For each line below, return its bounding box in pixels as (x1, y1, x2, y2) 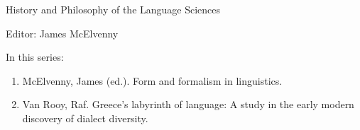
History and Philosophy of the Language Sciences (6, 2, 221, 16)
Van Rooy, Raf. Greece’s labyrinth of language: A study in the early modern (22, 97, 354, 112)
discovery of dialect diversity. (22, 110, 148, 125)
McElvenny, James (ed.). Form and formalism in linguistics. (22, 73, 283, 88)
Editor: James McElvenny (6, 25, 119, 40)
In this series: (6, 49, 64, 64)
